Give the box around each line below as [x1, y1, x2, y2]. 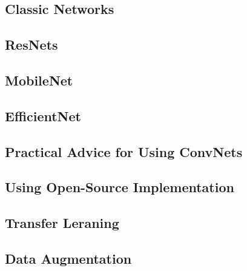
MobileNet [5, 70, 73, 89]
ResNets [5, 35, 58, 54]
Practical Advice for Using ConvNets [5, 142, 243, 161]
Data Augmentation [5, 249, 132, 267]
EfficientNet [5, 106, 81, 125]
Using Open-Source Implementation [5, 178, 234, 196]
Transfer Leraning [5, 213, 119, 232]
